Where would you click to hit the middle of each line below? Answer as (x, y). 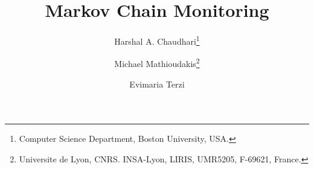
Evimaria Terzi (157, 84)
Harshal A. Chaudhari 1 (157, 40)
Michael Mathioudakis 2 (157, 63)
